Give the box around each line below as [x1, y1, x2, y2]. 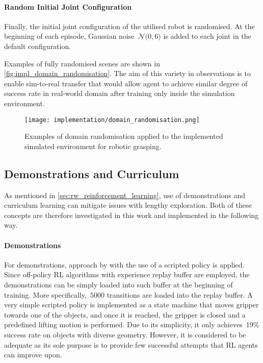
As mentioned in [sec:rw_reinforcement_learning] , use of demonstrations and [4, 189, 246, 200]
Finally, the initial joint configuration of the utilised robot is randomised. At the [4, 20, 255, 31]
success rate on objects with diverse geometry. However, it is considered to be [4, 329, 246, 340]
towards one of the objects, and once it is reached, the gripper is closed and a [4, 309, 246, 320]
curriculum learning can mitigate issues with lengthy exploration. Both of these [4, 200, 252, 210]
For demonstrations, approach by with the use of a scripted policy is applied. [4, 259, 245, 270]
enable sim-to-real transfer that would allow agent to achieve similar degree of [4, 78, 248, 88]
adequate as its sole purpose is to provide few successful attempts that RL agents [4, 339, 258, 350]
